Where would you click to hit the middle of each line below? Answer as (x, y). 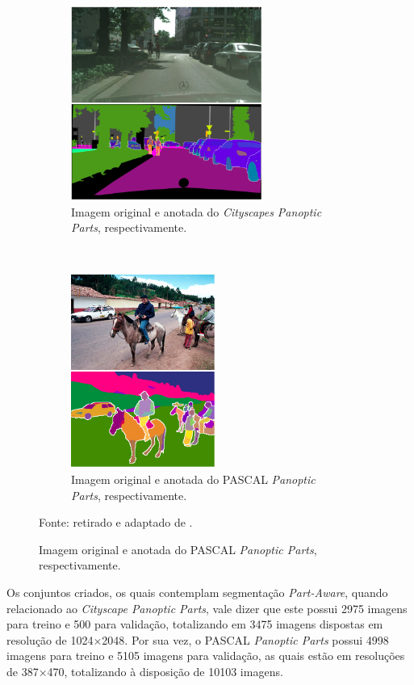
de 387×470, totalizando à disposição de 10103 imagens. (145, 671)
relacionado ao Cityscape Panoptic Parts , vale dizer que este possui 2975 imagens (207, 608)
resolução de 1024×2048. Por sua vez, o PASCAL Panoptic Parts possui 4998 (198, 639)
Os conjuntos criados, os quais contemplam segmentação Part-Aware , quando (197, 592)
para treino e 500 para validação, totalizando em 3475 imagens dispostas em (195, 624)
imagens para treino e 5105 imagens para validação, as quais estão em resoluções (206, 656)
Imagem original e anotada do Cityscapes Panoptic (197, 211)
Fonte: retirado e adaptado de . (116, 522)
